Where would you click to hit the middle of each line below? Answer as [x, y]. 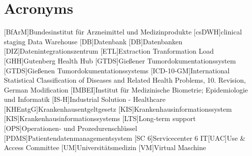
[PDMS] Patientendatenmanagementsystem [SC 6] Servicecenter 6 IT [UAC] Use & [125, 138]
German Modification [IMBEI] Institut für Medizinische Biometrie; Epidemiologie [126, 89]
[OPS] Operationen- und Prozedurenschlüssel [71, 128]
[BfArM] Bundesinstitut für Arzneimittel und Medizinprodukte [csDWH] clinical [123, 32]
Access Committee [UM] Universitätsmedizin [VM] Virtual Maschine [105, 147]
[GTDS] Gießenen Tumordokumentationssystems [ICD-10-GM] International [117, 70]
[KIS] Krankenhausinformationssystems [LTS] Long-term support [100, 118]
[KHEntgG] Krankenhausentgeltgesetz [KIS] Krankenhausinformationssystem [118, 109]
